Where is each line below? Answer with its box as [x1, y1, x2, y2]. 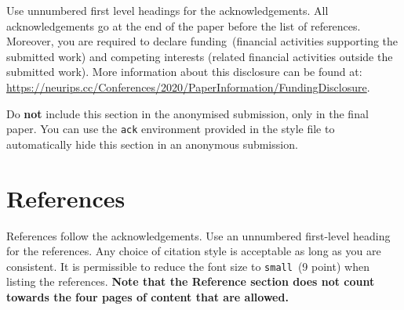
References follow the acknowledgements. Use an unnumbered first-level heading [6, 227, 391, 243]
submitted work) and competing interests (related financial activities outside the [6, 48, 393, 64]
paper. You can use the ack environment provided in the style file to [6, 121, 335, 137]
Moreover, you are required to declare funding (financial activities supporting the [6, 33, 399, 49]
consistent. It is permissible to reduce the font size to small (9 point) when [6, 258, 369, 274]
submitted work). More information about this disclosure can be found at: [6, 63, 362, 80]
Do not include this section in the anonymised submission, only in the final [6, 105, 369, 121]
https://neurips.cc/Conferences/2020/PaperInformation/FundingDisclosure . [6, 78, 370, 95]
